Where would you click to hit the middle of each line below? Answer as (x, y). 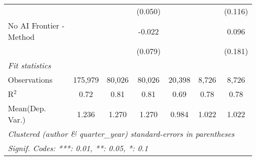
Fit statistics (30, 65)
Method (21, 37)
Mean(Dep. (27, 108)
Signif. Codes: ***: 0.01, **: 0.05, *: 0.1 (78, 148)
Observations (30, 80)
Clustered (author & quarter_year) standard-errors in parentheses (121, 134)
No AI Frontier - (36, 25)
